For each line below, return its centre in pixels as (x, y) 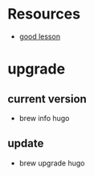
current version (47, 99)
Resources (44, 14)
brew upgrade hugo (52, 163)
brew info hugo (44, 118)
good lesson (40, 36)
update (26, 143)
